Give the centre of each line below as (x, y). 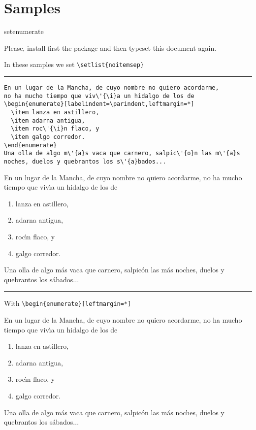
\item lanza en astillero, (55, 112)
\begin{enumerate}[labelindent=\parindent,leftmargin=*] (99, 104)
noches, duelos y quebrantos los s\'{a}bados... (85, 161)
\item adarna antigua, (48, 120)
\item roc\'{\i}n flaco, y (55, 129)
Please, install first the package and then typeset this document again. (110, 48)
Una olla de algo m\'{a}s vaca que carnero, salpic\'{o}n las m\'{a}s (122, 153)
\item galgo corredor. (48, 137)
